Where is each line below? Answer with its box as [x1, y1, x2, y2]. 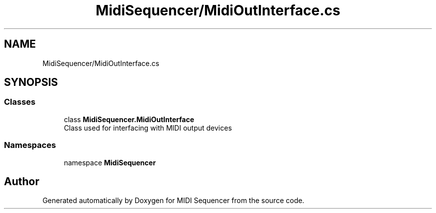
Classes [4, 97, 36, 107]
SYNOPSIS [4, 76, 58, 89]
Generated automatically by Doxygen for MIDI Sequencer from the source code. [42, 196, 305, 205]
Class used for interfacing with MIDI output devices [64, 123, 232, 132]
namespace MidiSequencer [64, 158, 156, 167]
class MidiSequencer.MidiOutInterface [64, 115, 195, 124]
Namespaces [4, 140, 56, 150]
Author [4, 175, 39, 188]
